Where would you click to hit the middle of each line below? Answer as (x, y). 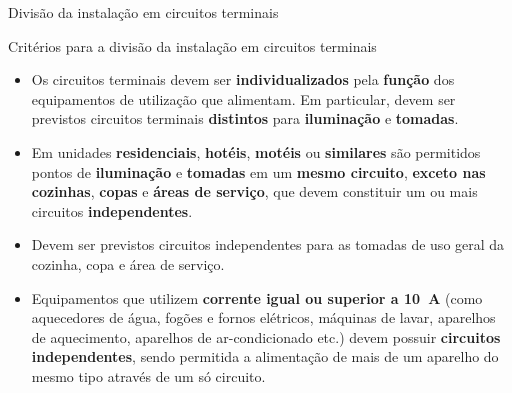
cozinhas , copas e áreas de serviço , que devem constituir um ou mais (254, 191)
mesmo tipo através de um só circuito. (148, 375)
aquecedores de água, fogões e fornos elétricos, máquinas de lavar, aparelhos (263, 317)
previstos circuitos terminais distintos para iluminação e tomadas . (245, 118)
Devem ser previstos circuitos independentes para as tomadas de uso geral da (268, 244)
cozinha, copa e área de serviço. (128, 263)
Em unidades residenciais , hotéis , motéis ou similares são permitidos (256, 151)
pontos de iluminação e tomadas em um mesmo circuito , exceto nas (258, 171)
